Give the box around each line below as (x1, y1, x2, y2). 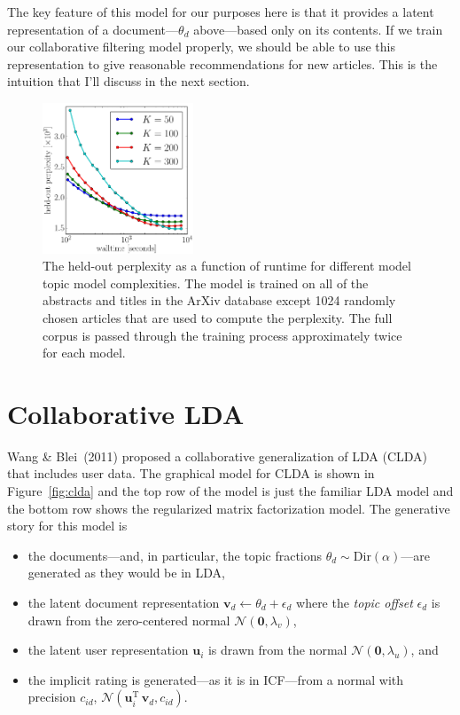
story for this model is (7, 516, 128, 535)
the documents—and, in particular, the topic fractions (27, 546, 323, 564)
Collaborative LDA (7, 395, 245, 431)
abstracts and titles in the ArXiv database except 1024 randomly (43, 291, 396, 310)
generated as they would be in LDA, (27, 563, 225, 582)
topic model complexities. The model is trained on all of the (43, 273, 369, 292)
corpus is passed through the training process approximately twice (43, 326, 402, 344)
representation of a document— (7, 20, 179, 38)
